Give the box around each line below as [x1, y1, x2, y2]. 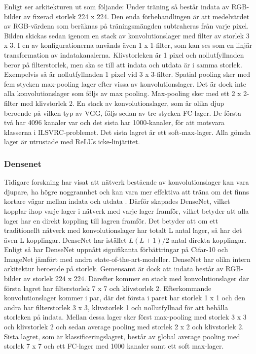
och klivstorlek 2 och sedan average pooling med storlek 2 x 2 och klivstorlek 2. [4, 322, 244, 332]
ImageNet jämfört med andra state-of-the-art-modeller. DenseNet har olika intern [4, 254, 251, 264]
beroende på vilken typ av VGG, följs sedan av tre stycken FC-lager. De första [4, 107, 241, 118]
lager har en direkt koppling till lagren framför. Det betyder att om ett [4, 215, 219, 225]
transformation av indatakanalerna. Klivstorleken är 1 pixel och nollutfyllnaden [4, 49, 244, 60]
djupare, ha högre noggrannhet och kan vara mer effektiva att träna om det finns [4, 186, 249, 196]
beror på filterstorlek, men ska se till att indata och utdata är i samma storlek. [4, 59, 242, 69]
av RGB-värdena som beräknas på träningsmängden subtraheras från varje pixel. [4, 21, 249, 31]
